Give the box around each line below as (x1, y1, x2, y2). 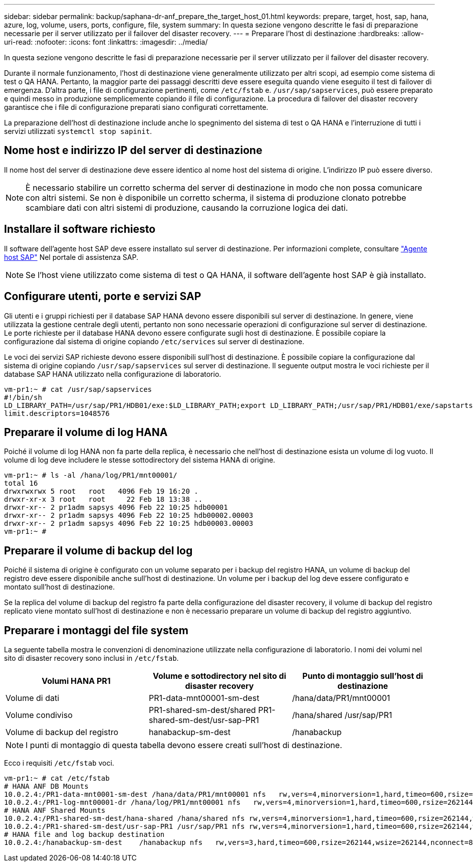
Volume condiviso (6, 710, 73, 720)
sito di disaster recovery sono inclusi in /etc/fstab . (4, 654, 179, 663)
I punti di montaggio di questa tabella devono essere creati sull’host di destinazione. (26, 740, 342, 751)
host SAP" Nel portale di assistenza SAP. (4, 252, 138, 261)
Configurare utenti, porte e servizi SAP (4, 290, 201, 303)
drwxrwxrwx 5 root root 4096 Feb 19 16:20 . (4, 487, 198, 496)
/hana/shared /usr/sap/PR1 (292, 710, 392, 720)
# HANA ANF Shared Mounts (4, 806, 106, 815)
